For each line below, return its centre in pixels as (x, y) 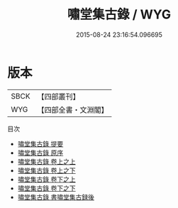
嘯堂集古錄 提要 (40, 143)
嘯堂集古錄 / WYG (119, 15)
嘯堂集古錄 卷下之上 (46, 179)
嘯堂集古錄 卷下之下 (46, 188)
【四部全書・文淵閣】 (73, 109)
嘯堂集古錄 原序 (40, 153)
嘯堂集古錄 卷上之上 (46, 161)
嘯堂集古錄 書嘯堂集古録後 (56, 197)
